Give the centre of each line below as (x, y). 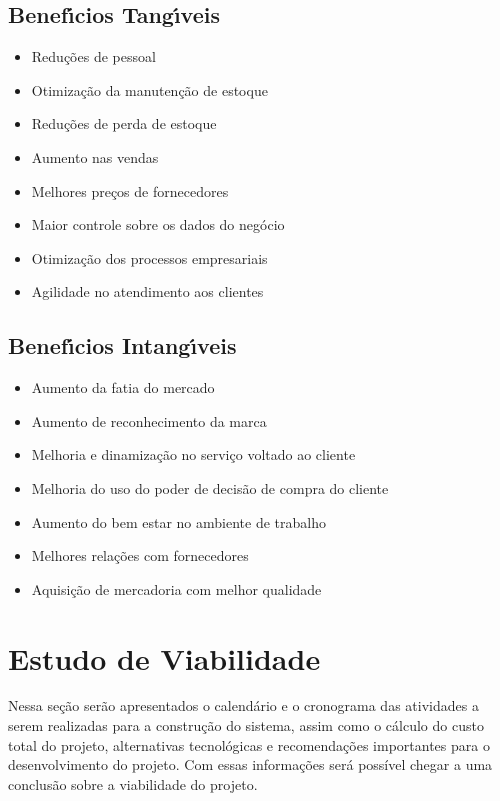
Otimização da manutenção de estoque (149, 89)
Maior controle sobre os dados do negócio (158, 224)
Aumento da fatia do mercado (123, 387)
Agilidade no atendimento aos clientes (147, 291)
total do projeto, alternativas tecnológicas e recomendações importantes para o (249, 744)
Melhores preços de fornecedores (130, 190)
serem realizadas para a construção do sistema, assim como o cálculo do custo (246, 725)
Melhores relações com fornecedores (140, 555)
